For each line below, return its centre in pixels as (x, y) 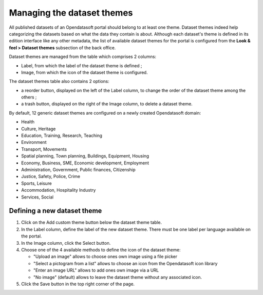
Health (28, 122)
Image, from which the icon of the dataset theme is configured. (85, 72)
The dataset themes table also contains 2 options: (59, 81)
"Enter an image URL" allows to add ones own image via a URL (96, 270)
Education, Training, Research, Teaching (62, 136)
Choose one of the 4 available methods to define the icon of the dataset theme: (101, 250)
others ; (29, 97)
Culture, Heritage (38, 129)
